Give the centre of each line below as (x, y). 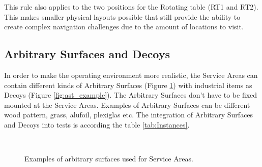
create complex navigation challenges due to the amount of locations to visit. (124, 27)
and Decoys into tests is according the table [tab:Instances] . (97, 124)
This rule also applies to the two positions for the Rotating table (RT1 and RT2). (131, 7)
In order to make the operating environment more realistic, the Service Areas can (131, 75)
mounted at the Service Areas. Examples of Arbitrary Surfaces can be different (127, 105)
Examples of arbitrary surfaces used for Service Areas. (109, 159)
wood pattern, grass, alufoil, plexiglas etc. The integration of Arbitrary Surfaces (129, 115)
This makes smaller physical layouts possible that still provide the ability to (122, 16)
